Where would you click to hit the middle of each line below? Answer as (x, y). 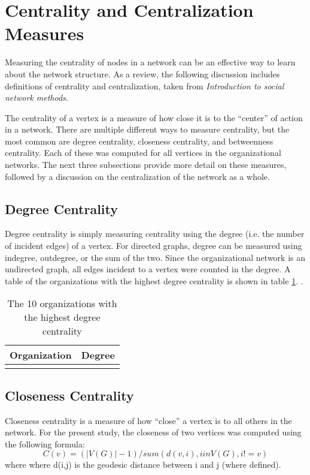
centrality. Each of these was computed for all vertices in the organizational (143, 153)
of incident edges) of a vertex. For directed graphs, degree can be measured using (154, 246)
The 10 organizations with (62, 303)
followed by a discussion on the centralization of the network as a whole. (137, 176)
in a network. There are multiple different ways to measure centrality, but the (147, 129)
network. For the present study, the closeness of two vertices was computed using (153, 432)
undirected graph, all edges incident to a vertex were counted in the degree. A (148, 269)
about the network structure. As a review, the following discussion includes (142, 73)
